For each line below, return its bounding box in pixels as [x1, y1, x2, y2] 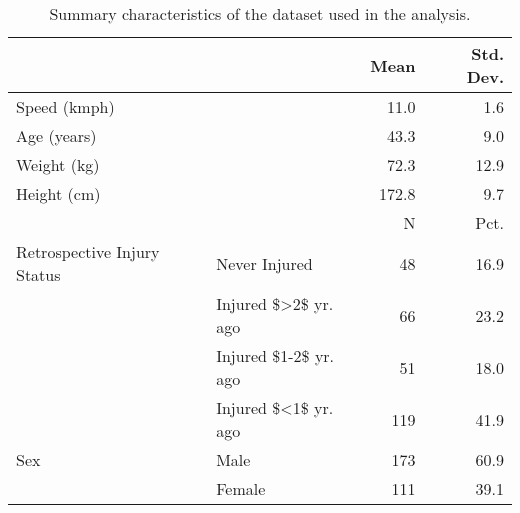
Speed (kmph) [16, 95, 115, 118]
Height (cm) [16, 182, 101, 205]
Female [216, 477, 266, 500]
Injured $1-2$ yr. [216, 344, 335, 367]
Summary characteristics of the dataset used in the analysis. [49, 2, 471, 25]
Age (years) [16, 124, 97, 147]
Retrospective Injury [16, 240, 160, 263]
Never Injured [216, 251, 313, 275]
